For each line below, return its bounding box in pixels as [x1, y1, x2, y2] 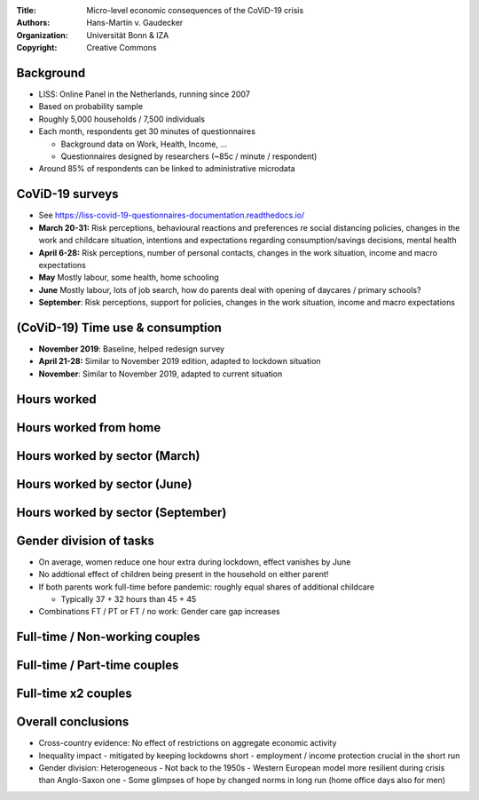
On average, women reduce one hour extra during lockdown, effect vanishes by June [38, 556, 351, 567]
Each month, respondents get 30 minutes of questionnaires [38, 126, 256, 137]
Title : [16, 5, 37, 15]
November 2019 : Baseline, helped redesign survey [38, 343, 225, 354]
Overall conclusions [16, 715, 130, 730]
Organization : [16, 29, 68, 40]
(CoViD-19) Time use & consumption [16, 320, 222, 335]
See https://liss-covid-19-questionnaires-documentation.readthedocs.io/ [38, 210, 305, 221]
